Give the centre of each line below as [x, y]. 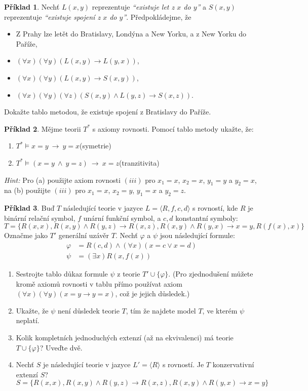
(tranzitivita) [139, 162]
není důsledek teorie [89, 310]
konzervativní [233, 364]
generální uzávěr [84, 235]
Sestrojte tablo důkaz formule [62, 273]
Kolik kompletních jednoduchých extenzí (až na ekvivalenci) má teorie [125, 337]
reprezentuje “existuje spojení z [52, 16]
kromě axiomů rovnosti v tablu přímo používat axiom [99, 283]
